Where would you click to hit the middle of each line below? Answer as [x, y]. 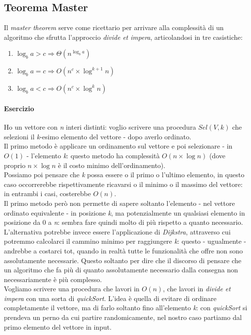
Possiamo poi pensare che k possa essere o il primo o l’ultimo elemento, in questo [124, 175]
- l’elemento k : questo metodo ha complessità [93, 155]
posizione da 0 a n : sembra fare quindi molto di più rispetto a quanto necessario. [124, 222]
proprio [15, 165]
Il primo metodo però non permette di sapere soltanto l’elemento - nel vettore [119, 203]
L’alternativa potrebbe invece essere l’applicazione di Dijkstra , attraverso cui [117, 231]
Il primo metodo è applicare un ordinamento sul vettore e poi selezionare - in [118, 146]
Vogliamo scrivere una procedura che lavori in [72, 289]
